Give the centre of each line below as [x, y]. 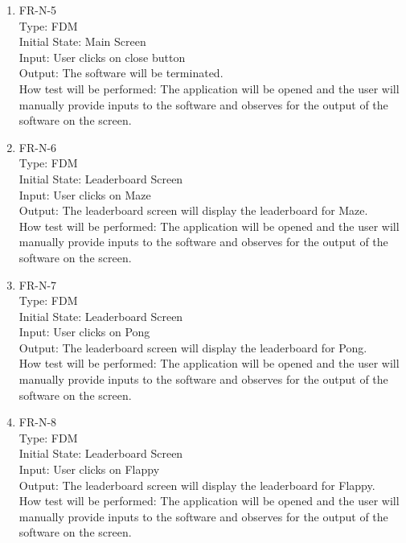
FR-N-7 [38, 284]
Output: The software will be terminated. [121, 73]
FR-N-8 [38, 422]
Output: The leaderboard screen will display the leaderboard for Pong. [193, 347]
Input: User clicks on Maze [85, 194]
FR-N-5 [38, 10]
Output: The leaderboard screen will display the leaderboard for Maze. [193, 210]
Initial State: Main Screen [82, 41]
